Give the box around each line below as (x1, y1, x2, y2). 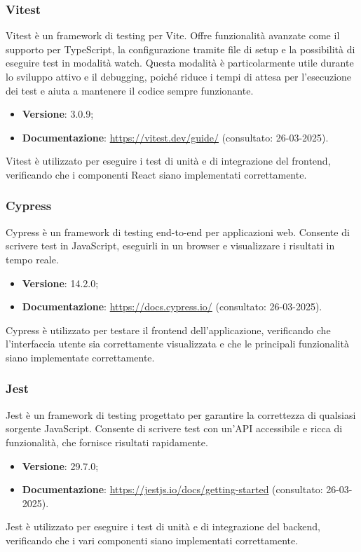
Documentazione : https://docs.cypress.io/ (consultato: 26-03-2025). (22, 299, 322, 314)
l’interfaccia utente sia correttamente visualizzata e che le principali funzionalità (6, 336, 349, 351)
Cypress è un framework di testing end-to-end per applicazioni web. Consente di (6, 224, 350, 239)
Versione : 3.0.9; (22, 106, 94, 121)
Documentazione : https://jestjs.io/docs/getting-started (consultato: (22, 482, 323, 497)
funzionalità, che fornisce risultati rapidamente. (6, 434, 208, 449)
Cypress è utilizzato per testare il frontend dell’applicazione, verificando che (6, 322, 331, 337)
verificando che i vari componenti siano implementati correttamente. (6, 532, 299, 547)
